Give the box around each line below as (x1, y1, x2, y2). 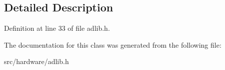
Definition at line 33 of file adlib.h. (4, 23, 110, 33)
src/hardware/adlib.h (4, 56, 69, 67)
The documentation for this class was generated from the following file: (4, 39, 221, 50)
